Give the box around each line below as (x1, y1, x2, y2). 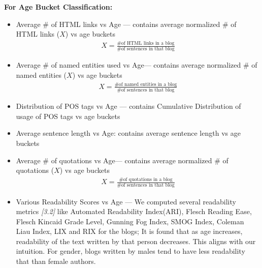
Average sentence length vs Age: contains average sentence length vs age (16, 128, 241, 138)
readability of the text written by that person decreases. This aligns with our (16, 235, 256, 246)
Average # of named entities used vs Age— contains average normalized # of (16, 59, 257, 70)
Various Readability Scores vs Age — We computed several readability (16, 196, 236, 206)
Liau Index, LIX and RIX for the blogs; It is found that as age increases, (16, 226, 243, 236)
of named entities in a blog (118, 81, 177, 87)
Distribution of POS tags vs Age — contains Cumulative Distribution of (16, 101, 241, 111)
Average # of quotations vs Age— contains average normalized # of (16, 155, 228, 165)
